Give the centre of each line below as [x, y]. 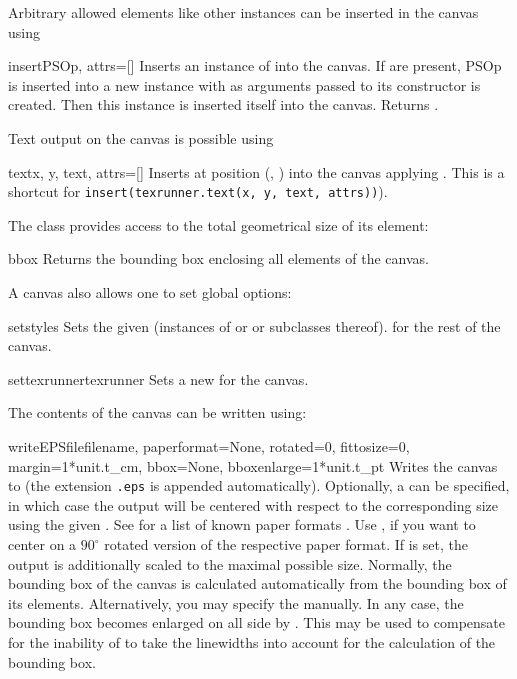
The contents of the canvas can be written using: [157, 412]
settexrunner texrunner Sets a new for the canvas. [158, 378]
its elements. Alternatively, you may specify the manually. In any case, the [236, 602]
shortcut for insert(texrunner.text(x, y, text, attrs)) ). [198, 191]
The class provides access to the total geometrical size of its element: [218, 224]
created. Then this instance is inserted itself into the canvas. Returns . [223, 104]
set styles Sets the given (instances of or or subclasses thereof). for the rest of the [254, 325]
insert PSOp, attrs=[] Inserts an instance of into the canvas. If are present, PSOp [255, 65]
